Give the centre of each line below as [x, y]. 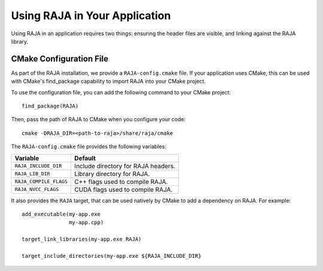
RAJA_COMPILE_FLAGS [41, 182]
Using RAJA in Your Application [91, 16]
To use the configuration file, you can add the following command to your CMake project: [121, 92]
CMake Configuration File [60, 59]
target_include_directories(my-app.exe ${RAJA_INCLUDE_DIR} [112, 256]
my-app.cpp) [86, 223]
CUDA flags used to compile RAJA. [124, 189]
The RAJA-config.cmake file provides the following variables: [89, 147]
